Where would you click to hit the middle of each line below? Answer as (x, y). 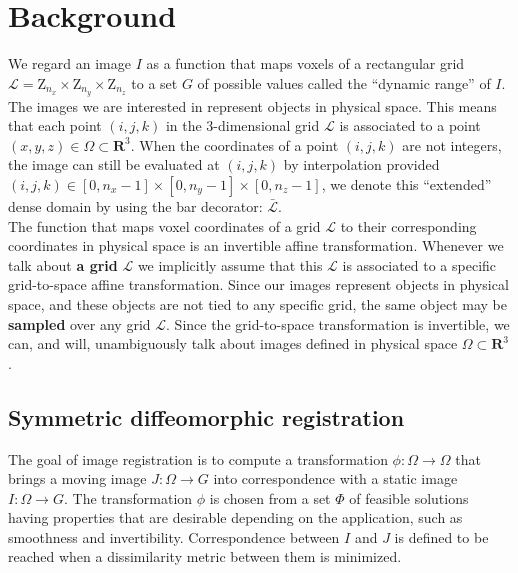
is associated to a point (410, 125)
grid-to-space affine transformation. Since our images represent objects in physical (258, 284)
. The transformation (128, 497)
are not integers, (452, 144)
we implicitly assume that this (230, 264)
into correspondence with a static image (335, 478)
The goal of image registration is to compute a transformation (198, 458)
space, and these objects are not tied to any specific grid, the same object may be (257, 303)
